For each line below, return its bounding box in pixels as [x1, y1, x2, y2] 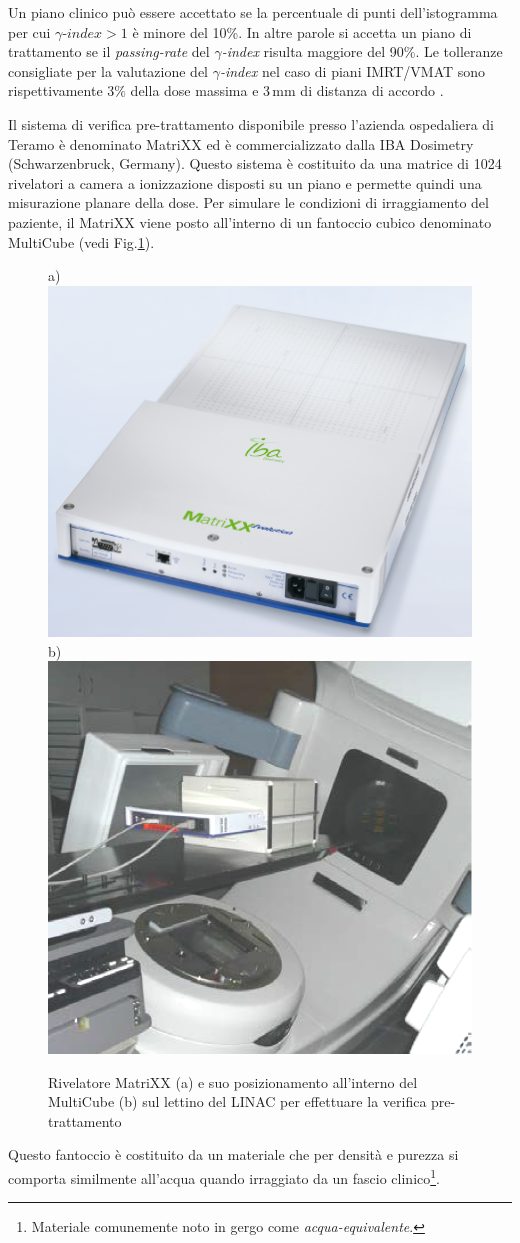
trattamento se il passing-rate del [8, 41, 210, 62]
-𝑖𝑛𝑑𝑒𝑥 [62, 26, 103, 41]
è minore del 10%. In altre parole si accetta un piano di [132, 21, 472, 42]
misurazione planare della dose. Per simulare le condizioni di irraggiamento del [8, 192, 489, 213]
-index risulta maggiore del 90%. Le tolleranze [221, 41, 503, 62]
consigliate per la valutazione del [8, 60, 209, 81]
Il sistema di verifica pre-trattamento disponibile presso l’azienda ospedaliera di [8, 113, 494, 134]
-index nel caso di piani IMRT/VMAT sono [219, 60, 486, 81]
